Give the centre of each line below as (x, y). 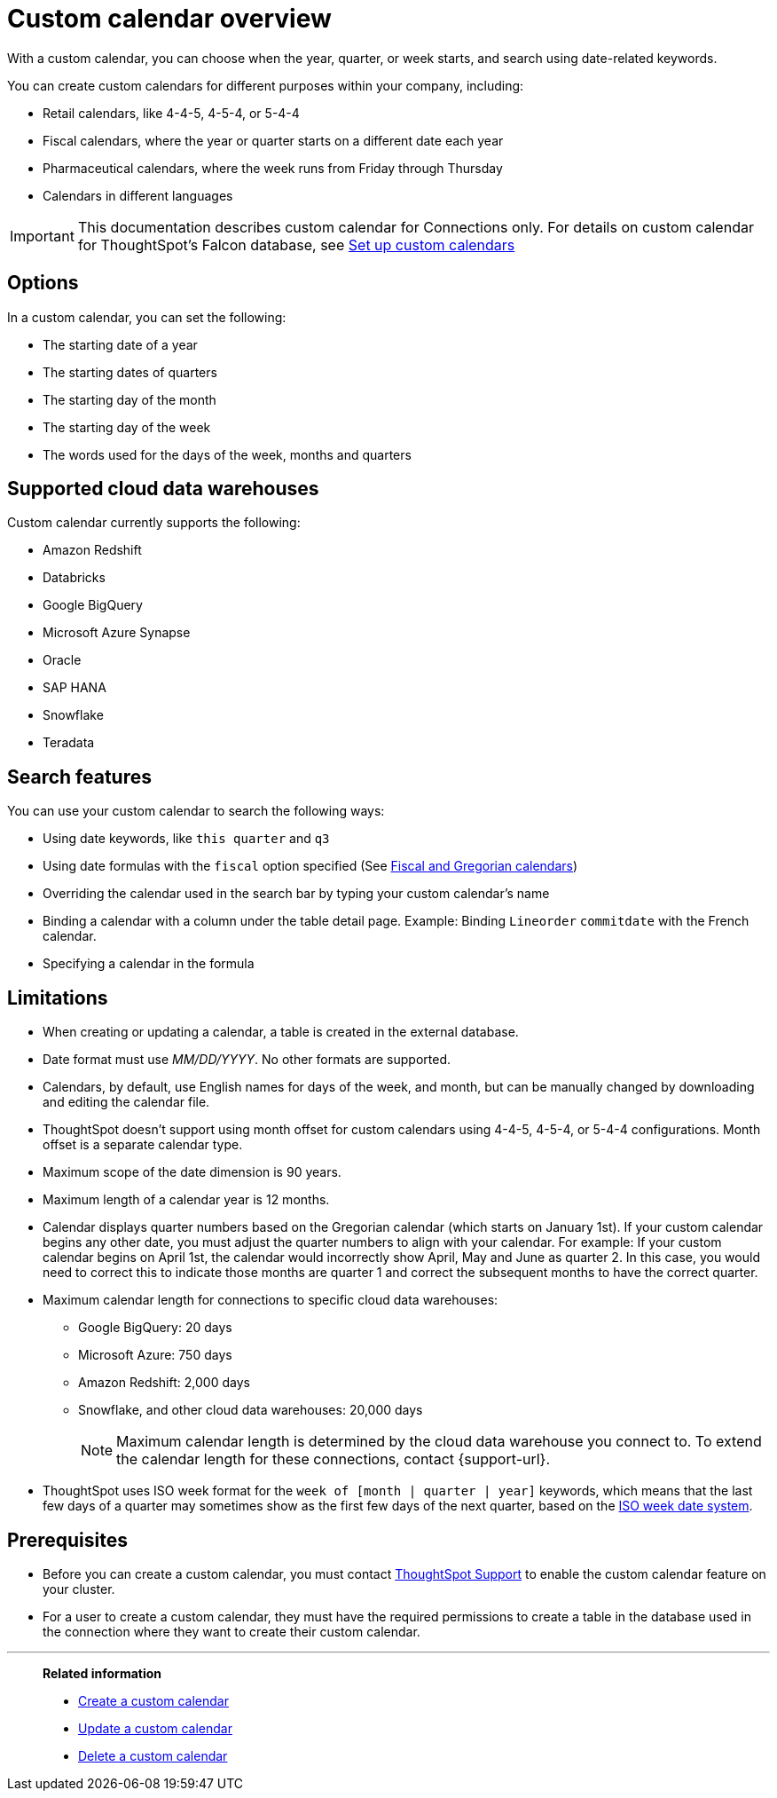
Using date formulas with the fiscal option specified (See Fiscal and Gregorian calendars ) (310, 866)
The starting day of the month (129, 399)
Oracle (62, 660)
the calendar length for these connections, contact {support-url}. (334, 1459)
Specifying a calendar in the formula (149, 964)
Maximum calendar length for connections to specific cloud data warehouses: (271, 1300)
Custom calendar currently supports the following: (154, 523)
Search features (79, 777)
